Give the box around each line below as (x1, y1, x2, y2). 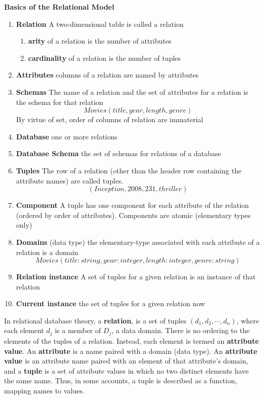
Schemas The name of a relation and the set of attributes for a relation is (16, 86, 248, 97)
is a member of (54, 325, 101, 336)
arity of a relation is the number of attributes (28, 35, 172, 46)
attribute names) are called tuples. (16, 175, 123, 186)
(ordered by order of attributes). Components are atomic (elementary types (16, 209, 251, 220)
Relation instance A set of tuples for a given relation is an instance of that (16, 271, 256, 282)
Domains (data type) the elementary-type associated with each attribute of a (16, 236, 260, 247)
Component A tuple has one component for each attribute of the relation (16, 200, 249, 210)
